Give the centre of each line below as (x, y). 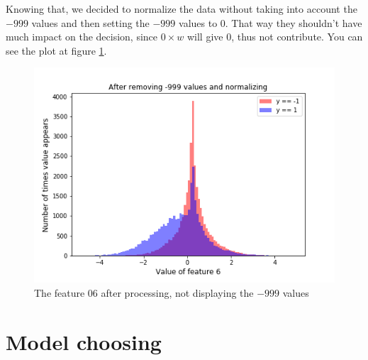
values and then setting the (90, 22)
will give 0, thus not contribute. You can (275, 37)
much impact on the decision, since (82, 37)
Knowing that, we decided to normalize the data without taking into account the (182, 9)
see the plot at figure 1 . (56, 50)
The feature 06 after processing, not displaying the (144, 292)
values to (198, 22)
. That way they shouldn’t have (294, 22)
